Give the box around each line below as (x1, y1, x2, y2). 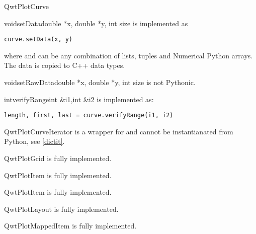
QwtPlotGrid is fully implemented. (4, 153, 112, 164)
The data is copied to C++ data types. (4, 60, 125, 70)
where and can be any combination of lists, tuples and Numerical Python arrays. (4, 50, 253, 60)
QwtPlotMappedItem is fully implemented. (4, 220, 137, 231)
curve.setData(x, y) (4, 36, 73, 43)
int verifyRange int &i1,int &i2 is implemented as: (4, 94, 154, 104)
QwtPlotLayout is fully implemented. (4, 203, 119, 214)
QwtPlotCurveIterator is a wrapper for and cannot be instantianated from (4, 126, 233, 136)
